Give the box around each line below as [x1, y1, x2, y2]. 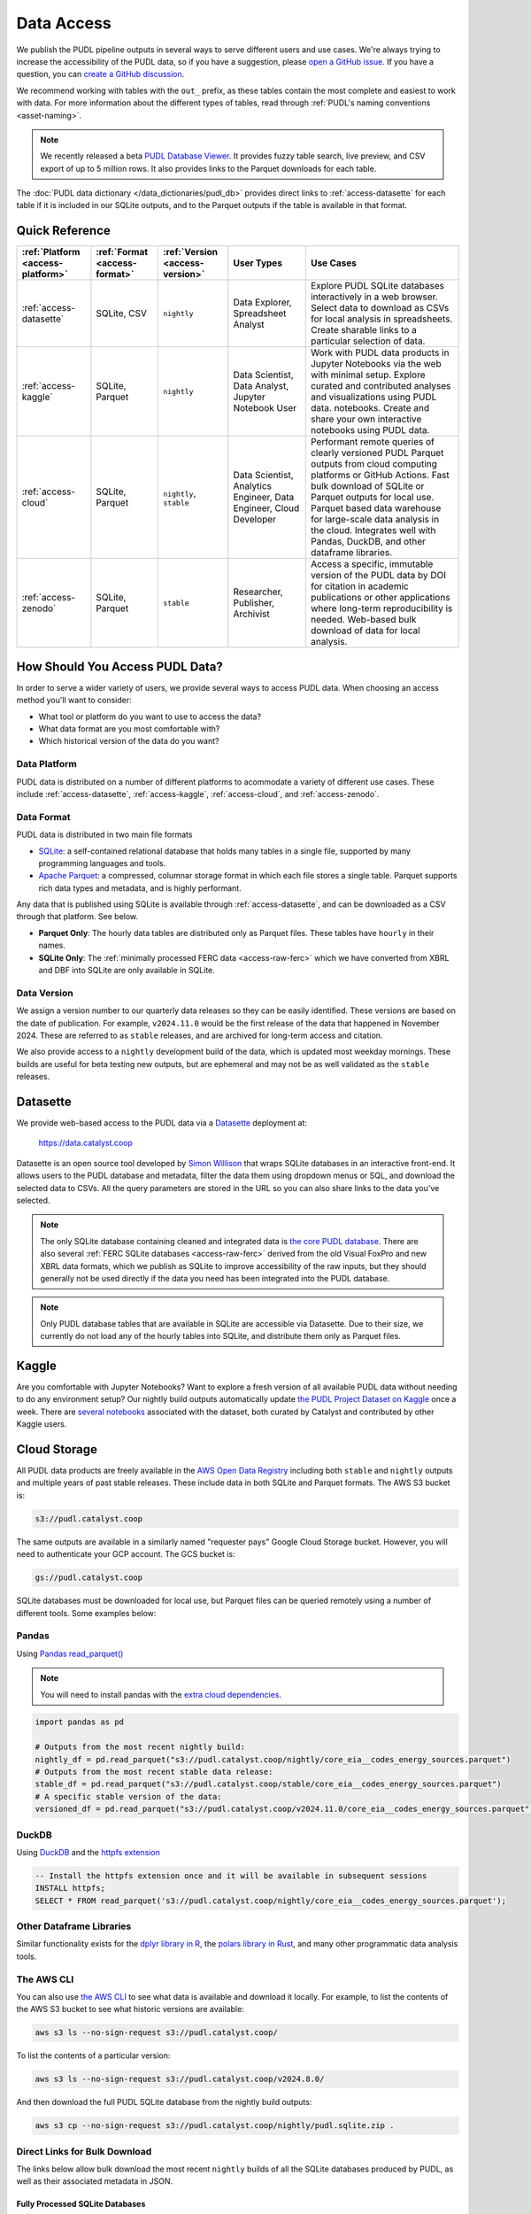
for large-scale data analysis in [310, 514, 440, 526]
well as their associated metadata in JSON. [16, 2176, 173, 2187]
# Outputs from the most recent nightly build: [35, 1742, 245, 1753]
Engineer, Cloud [233, 502, 300, 515]
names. [38, 940, 65, 951]
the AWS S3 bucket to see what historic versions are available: [16, 2004, 245, 2015]
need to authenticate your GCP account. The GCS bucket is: [16, 1549, 235, 1560]
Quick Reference [16, 223, 111, 238]
